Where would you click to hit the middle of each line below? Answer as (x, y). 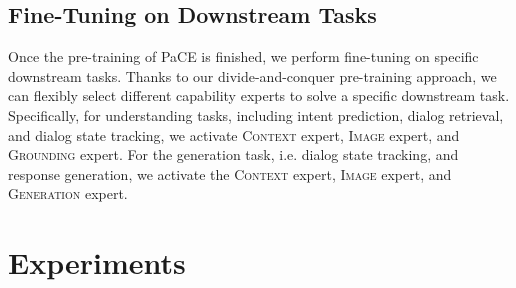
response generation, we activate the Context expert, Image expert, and (230, 173)
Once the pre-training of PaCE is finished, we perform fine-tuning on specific (243, 56)
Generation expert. (68, 193)
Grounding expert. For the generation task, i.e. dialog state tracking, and (233, 154)
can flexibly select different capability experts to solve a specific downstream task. (259, 95)
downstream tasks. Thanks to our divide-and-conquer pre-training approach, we (252, 75)
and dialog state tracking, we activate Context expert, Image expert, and (234, 134)
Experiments (97, 262)
